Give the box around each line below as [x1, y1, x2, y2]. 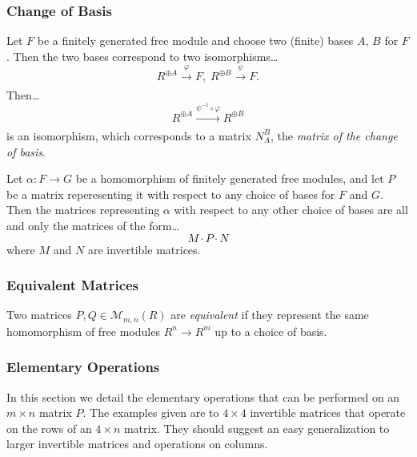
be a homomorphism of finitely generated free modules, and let [75, 170, 384, 187]
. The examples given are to [82, 404, 219, 421]
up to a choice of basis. [215, 322, 327, 339]
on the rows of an [6, 419, 92, 436]
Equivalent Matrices [6, 275, 139, 295]
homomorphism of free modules [6, 322, 160, 339]
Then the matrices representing [6, 201, 160, 218]
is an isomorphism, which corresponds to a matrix [6, 127, 251, 144]
